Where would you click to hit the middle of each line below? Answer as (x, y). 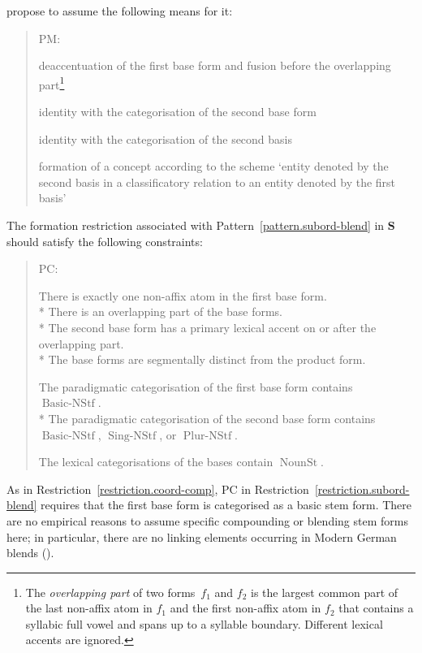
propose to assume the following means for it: (120, 11)
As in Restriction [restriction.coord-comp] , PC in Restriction (158, 489)
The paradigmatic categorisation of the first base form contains (196, 386)
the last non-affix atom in (89, 608)
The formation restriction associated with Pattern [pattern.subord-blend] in (196, 225)
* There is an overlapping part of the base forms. (161, 311)
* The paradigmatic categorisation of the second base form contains (207, 418)
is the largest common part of (325, 592)
